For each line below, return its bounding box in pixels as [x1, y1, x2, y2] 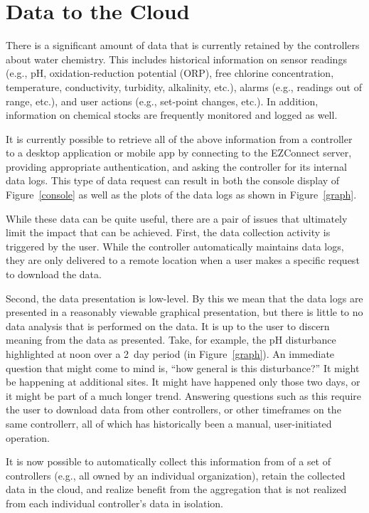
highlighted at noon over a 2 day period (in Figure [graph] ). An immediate [6, 347, 335, 361]
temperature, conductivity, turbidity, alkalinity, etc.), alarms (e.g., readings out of [6, 79, 362, 94]
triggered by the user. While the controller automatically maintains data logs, [6, 238, 344, 253]
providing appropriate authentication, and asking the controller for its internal [6, 159, 348, 174]
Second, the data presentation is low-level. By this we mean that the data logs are [6, 290, 363, 305]
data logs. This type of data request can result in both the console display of [6, 173, 340, 188]
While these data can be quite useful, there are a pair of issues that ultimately [6, 211, 348, 226]
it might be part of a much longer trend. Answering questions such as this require [6, 388, 362, 403]
